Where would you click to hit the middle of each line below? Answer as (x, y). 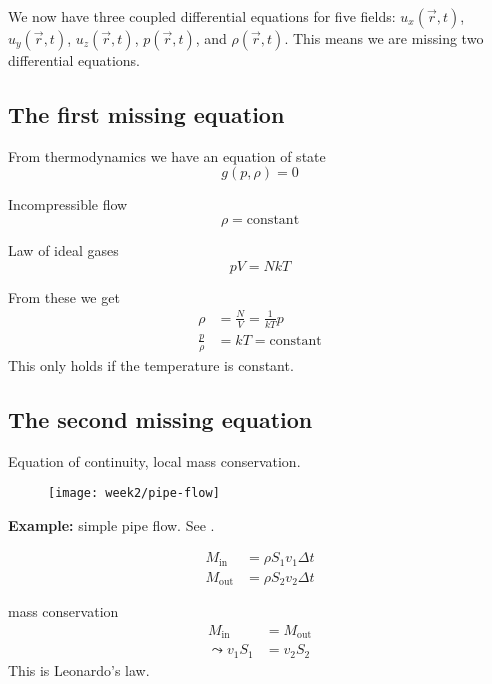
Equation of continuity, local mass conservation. (154, 460)
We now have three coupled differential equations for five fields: (202, 16)
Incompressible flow (68, 204)
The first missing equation (146, 113)
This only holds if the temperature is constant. (151, 364)
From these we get (64, 296)
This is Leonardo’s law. (79, 669)
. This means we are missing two (384, 38)
